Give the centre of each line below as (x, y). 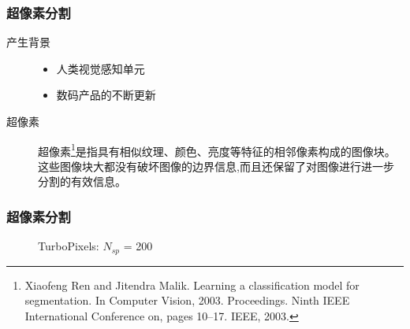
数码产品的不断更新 (106, 95)
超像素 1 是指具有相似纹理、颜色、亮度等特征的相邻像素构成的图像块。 (217, 150)
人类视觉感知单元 (101, 68)
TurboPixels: (69, 246)
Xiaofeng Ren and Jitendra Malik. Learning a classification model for (192, 285)
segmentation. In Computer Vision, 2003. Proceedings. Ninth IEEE (187, 300)
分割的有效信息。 (82, 181)
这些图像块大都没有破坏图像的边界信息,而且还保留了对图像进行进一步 (216, 166)
